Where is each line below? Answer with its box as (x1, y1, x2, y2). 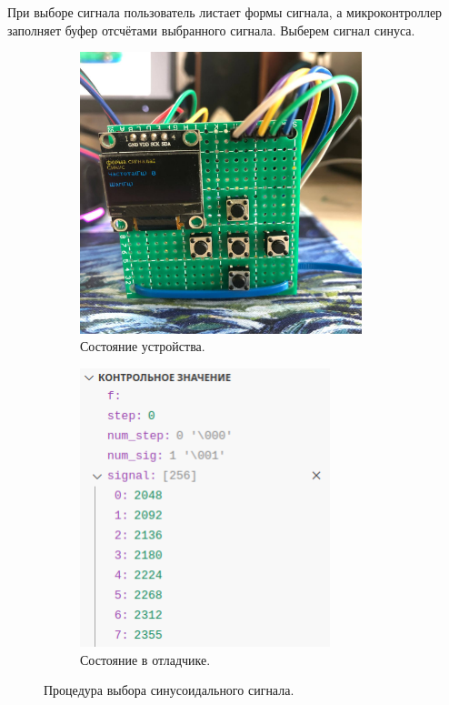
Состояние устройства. (80, 337, 205, 356)
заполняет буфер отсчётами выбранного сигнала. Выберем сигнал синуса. (7, 20, 415, 39)
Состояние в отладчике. (80, 650, 211, 669)
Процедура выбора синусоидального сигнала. (44, 680, 294, 700)
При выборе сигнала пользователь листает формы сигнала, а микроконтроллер (7, 3, 443, 21)
